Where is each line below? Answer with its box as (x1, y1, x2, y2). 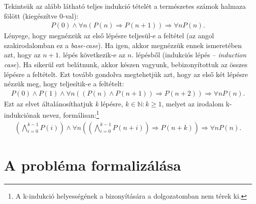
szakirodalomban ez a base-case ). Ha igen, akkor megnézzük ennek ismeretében (4, 40, 242, 50)
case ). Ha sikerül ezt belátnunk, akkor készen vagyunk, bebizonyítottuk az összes (4, 59, 248, 69)
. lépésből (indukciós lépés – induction (131, 50, 247, 60)
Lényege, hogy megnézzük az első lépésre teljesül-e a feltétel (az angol (4, 30, 214, 41)
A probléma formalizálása (4, 154, 181, 175)
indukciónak (4, 110, 40, 120)
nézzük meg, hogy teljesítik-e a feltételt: (4, 78, 124, 89)
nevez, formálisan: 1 (42, 108, 99, 120)
